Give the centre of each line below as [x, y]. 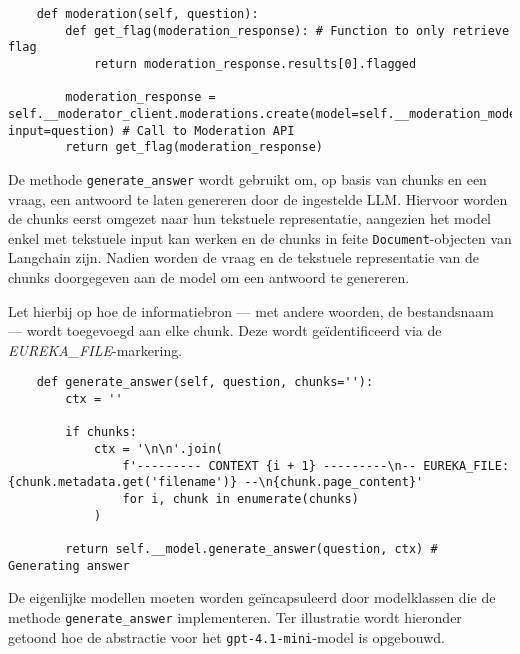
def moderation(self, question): [147, 14]
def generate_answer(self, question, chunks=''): [205, 382]
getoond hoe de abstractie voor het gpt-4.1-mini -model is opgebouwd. [226, 636]
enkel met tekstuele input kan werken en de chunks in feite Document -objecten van [260, 237]
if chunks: [101, 432]
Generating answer [69, 565]
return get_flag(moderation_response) [194, 147]
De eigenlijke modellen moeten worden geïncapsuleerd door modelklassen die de [252, 597]
